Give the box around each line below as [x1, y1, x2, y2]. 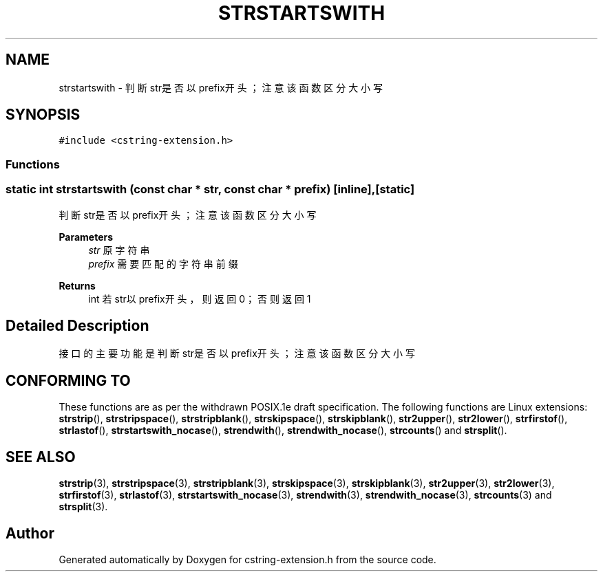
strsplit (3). [59, 501, 108, 513]
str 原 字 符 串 [88, 243, 150, 256]
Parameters [59, 230, 114, 243]
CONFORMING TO [6, 371, 131, 389]
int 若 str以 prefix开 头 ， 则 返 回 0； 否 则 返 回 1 [88, 292, 311, 305]
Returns [59, 279, 96, 292]
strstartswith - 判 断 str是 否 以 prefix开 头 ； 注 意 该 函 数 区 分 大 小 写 [59, 81, 383, 94]
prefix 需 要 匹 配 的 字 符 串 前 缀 [88, 257, 238, 270]
